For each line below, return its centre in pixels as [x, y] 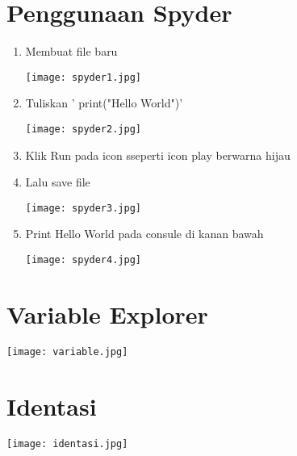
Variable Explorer [107, 314]
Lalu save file [58, 182]
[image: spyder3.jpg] [83, 208]
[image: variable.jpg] [67, 351]
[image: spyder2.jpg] [83, 129]
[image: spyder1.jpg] [83, 77]
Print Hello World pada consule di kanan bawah [144, 234]
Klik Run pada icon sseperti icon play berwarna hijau [158, 155]
